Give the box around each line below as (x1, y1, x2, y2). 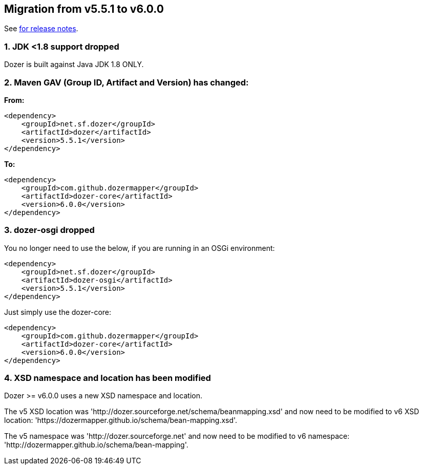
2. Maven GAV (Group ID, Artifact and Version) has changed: (4, 77, 249, 88)
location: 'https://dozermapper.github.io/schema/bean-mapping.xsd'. (4, 416, 238, 425)
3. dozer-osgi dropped (4, 225, 95, 236)
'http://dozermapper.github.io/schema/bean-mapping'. (4, 440, 188, 450)
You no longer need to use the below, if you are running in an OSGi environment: (4, 243, 275, 252)
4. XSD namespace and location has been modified (4, 373, 211, 383)
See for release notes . (4, 24, 78, 33)
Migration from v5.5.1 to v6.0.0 (4, 3, 164, 15)
